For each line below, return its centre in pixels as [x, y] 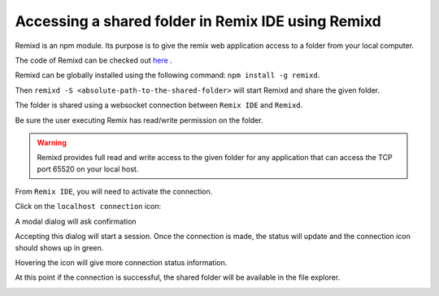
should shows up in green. [59, 247]
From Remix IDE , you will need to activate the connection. [114, 192]
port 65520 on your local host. [88, 169]
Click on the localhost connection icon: [88, 207]
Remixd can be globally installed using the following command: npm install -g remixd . [167, 75]
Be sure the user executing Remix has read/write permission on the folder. [139, 120]
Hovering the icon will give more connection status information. [121, 263]
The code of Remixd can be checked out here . [93, 60]
